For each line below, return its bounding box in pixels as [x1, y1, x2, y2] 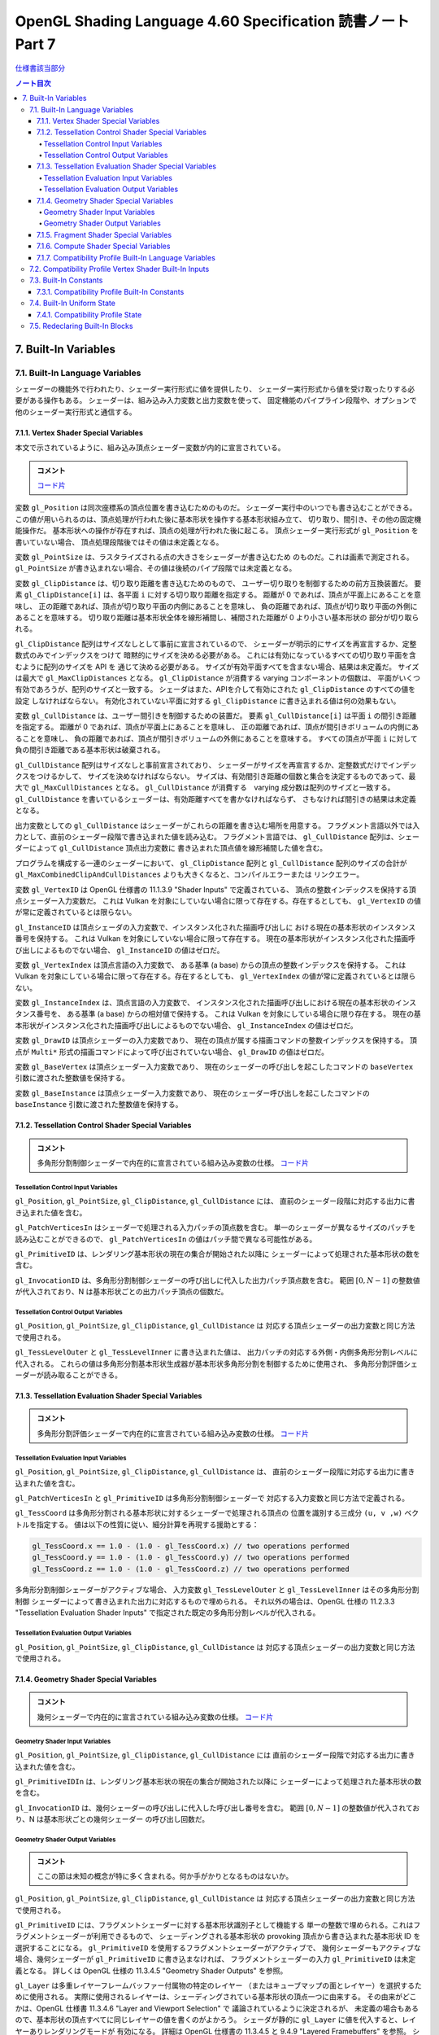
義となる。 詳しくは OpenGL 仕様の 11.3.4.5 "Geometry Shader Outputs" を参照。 [15, 1966, 288, 1976]
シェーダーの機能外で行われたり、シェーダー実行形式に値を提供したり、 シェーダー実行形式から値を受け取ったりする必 [15, 384, 415, 394]
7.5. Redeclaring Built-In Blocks [29, 321, 133, 330]
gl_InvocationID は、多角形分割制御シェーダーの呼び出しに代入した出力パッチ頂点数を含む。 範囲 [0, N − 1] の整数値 [15, 1275, 420, 1285]
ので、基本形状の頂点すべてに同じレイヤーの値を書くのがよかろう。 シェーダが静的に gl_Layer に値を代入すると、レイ [15, 2015, 416, 2024]
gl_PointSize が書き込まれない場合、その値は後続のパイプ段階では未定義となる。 [15, 563, 297, 573]
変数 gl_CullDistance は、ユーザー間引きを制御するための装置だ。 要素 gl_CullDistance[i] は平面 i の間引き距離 [15, 711, 417, 720]
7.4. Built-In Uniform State [29, 298, 115, 309]
